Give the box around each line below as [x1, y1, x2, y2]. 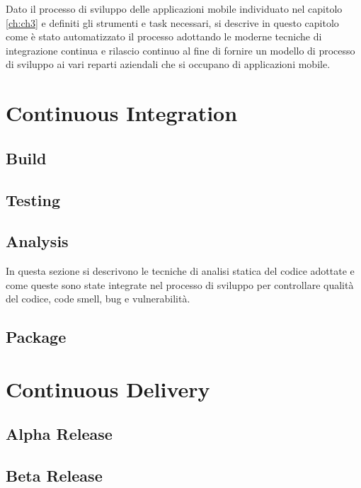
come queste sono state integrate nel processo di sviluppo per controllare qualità [6, 277, 354, 292]
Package [6, 326, 67, 348]
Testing [6, 188, 60, 210]
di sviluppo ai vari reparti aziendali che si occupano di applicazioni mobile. [6, 57, 331, 72]
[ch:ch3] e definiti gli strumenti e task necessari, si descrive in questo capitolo [6, 15, 339, 30]
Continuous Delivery [6, 374, 210, 403]
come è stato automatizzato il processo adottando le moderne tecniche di [6, 29, 322, 44]
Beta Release [6, 465, 103, 487]
